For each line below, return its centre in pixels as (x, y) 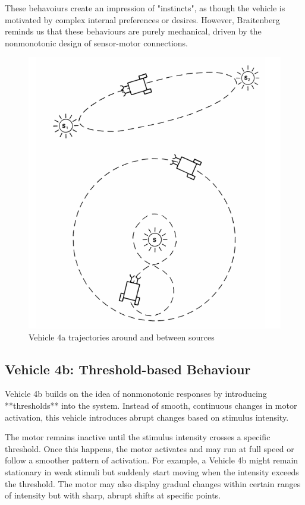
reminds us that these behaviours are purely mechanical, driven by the (133, 31)
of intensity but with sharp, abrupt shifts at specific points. (113, 495)
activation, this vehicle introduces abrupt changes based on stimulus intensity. (147, 417)
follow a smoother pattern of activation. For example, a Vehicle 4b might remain (152, 460)
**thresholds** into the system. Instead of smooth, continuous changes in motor (151, 405)
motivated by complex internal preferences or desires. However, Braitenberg (142, 19)
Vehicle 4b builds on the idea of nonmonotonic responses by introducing (136, 394)
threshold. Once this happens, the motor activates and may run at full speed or (150, 448)
